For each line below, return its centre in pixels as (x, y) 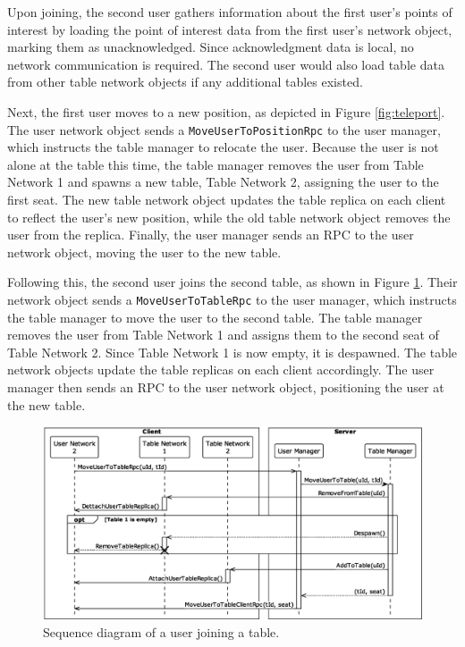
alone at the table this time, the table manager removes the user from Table (216, 164)
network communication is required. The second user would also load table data (226, 64)
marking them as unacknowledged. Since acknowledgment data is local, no (211, 47)
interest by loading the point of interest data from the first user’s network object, (230, 29)
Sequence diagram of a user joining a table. (161, 631)
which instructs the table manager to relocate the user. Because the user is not (223, 147)
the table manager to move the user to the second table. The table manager (215, 317)
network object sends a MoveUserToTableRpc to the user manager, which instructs (232, 299)
